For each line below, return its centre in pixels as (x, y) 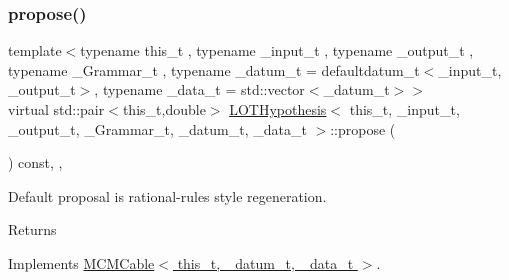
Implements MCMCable (81, 262)
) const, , (35, 162)
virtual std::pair (56, 109)
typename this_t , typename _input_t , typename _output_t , (277, 50)
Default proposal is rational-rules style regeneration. (167, 195)
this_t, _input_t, (404, 109)
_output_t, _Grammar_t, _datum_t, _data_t (157, 128)
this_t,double (164, 109)
